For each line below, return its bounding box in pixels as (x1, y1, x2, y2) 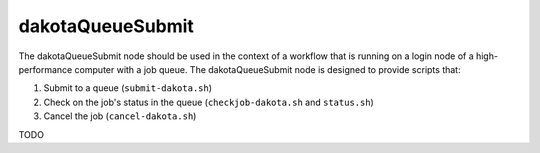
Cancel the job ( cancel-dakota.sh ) (43, 110, 197, 122)
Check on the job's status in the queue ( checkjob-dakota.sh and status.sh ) (43, 96, 374, 108)
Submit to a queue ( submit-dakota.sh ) (43, 82, 213, 94)
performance (18, 63, 73, 75)
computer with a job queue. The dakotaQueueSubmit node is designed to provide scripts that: (74, 63, 461, 75)
